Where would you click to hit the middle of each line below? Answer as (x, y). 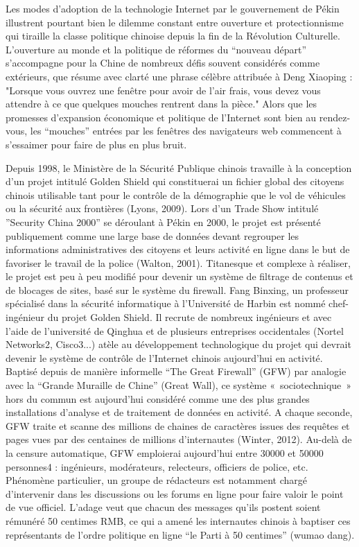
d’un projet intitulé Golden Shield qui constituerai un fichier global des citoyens (175, 181)
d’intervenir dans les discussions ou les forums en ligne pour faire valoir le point (175, 493)
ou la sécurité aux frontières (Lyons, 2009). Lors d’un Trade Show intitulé (162, 208)
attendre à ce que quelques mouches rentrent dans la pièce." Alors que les (161, 104)
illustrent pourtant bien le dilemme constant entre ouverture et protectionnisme (175, 22)
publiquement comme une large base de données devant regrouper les (152, 235)
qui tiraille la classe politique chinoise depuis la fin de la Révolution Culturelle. (173, 36)
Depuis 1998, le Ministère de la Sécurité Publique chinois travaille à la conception (179, 167)
